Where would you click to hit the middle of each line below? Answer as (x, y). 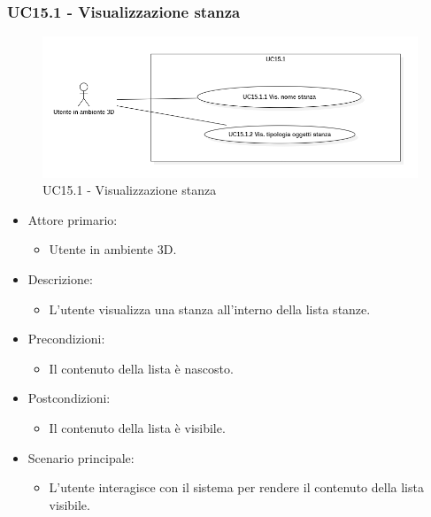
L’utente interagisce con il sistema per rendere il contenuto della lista (236, 487)
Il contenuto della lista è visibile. (137, 428)
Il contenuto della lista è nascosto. (141, 368)
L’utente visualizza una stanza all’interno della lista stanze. (210, 309)
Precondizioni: (66, 339)
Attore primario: (73, 219)
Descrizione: (60, 279)
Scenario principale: (81, 457)
